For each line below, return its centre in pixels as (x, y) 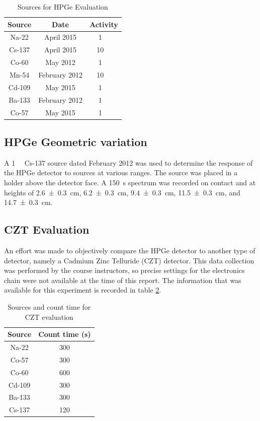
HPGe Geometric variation (76, 141)
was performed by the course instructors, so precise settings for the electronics (124, 270)
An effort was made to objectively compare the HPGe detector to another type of (130, 250)
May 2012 (60, 62)
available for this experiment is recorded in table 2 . (83, 290)
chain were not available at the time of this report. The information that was (123, 280)
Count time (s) (65, 334)
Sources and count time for (49, 306)
